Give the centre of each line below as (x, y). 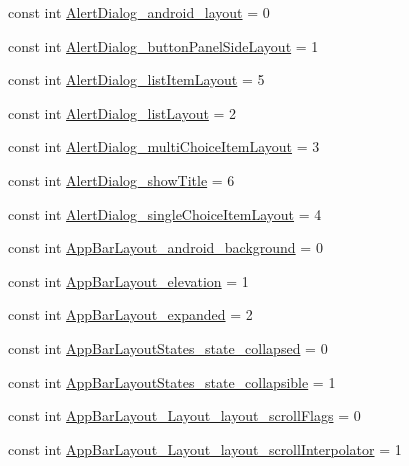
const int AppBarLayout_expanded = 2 (130, 314)
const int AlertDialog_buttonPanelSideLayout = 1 (163, 45)
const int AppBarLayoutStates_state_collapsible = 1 (172, 381)
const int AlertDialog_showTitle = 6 (121, 179)
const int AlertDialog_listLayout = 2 (122, 112)
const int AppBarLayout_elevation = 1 (128, 280)
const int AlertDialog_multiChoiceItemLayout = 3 (164, 146)
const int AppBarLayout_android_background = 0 (165, 247)
